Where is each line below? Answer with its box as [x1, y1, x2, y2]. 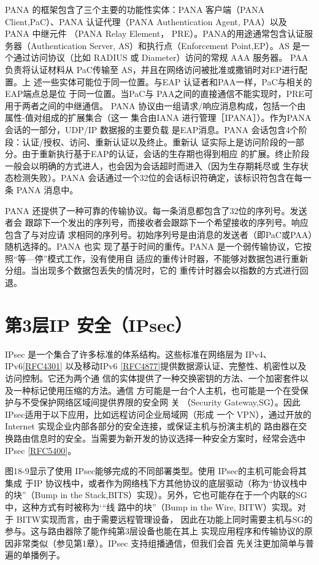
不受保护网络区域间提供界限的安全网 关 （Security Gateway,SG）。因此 [21, 396, 301, 409]
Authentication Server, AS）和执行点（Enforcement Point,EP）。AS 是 [30, 39, 301, 52]
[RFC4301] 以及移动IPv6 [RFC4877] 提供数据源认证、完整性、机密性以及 [22, 359, 307, 372]
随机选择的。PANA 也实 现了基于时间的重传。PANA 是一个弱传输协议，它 [5, 240, 303, 253]
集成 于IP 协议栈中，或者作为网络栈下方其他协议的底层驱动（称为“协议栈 [5, 476, 299, 489]
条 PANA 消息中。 [5, 183, 79, 196]
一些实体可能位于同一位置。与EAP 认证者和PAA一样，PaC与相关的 [42, 75, 312, 88]
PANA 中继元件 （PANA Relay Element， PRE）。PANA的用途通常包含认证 [5, 27, 305, 40]
